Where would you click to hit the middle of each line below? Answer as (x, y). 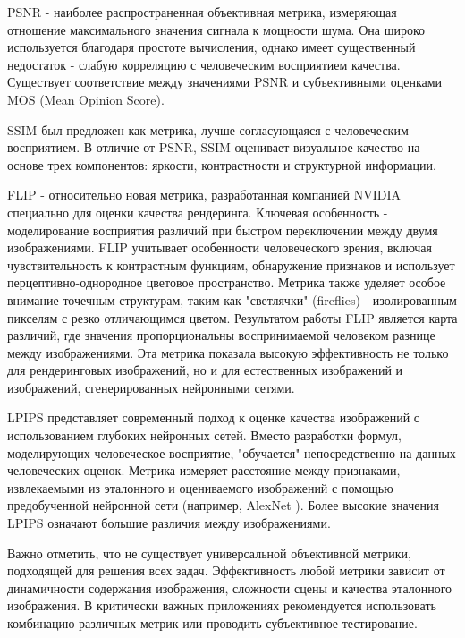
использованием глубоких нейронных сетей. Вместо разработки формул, (204, 435)
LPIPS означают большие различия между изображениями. (169, 523)
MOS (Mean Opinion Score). (86, 99)
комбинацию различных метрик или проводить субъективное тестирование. (212, 623)
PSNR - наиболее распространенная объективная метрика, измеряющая (202, 12)
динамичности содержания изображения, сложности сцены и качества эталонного (230, 587)
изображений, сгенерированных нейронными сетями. (151, 387)
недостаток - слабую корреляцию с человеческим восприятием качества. (204, 64)
